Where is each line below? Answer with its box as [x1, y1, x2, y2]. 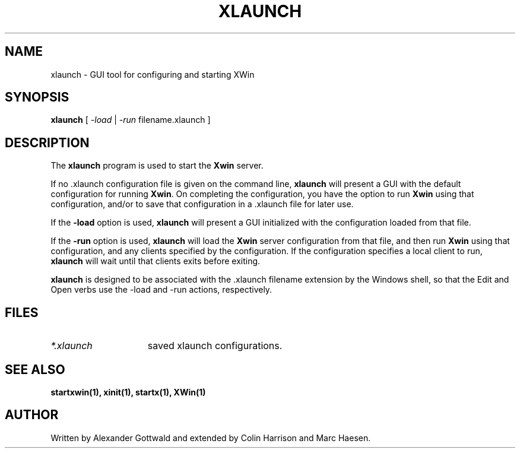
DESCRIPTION [5, 135, 90, 150]
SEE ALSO [5, 362, 65, 377]
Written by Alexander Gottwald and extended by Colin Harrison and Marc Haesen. [50, 432, 371, 443]
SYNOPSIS [5, 90, 69, 105]
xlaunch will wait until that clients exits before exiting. [50, 256, 261, 267]
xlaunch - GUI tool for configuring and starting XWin [50, 69, 255, 80]
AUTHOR [5, 407, 59, 423]
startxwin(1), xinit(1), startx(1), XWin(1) [50, 387, 206, 397]
